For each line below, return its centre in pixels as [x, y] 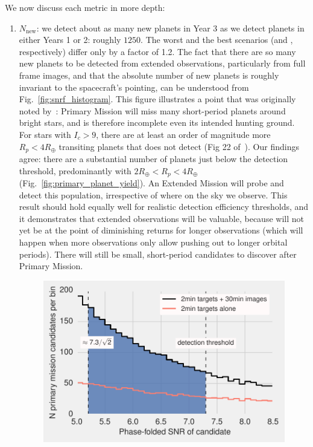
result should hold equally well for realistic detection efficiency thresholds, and [164, 207]
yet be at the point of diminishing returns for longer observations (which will [161, 230]
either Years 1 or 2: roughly [70, 40]
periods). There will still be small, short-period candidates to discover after [158, 254]
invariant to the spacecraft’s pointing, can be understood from [134, 87]
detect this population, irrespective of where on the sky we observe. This [153, 194]
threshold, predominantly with [75, 170]
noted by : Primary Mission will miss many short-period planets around [152, 110]
